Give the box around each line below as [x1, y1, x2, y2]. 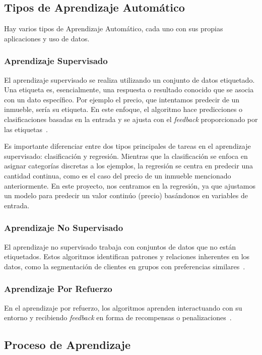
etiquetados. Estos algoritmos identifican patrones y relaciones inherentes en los [4, 251, 250, 262]
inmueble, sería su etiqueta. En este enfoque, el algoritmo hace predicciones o [4, 104, 243, 114]
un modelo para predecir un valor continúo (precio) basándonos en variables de [4, 190, 248, 201]
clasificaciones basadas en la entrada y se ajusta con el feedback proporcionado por [4, 113, 258, 124]
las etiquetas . [4, 124, 48, 134]
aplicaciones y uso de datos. [4, 33, 90, 43]
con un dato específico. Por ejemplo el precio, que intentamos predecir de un [4, 94, 240, 104]
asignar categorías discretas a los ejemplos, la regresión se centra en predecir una [4, 160, 253, 171]
